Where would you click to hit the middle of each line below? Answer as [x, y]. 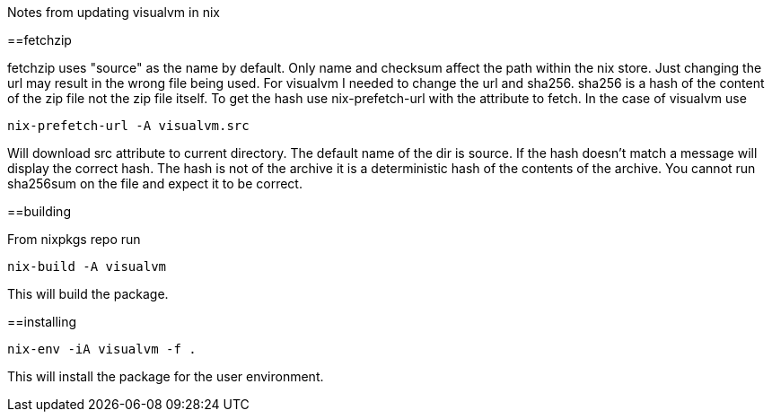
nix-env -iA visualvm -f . [102, 349]
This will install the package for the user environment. [166, 376]
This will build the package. [88, 294]
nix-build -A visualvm [87, 266]
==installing [42, 322]
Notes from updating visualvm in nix [114, 12]
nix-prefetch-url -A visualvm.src [128, 126]
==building [39, 211]
